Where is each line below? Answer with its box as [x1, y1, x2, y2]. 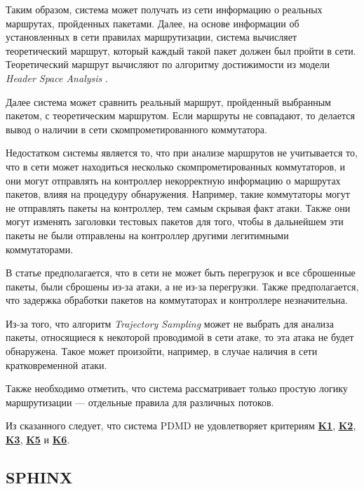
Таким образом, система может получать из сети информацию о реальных [6, 2, 323, 16]
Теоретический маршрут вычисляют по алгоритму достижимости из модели [6, 57, 330, 72]
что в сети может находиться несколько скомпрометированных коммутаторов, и [6, 159, 346, 173]
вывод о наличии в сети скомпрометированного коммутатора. [6, 121, 267, 136]
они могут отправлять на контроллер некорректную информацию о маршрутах [6, 173, 341, 187]
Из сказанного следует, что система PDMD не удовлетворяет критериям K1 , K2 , [6, 418, 356, 433]
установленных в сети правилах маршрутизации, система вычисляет [6, 29, 297, 44]
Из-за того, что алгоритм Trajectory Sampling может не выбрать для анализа [6, 316, 334, 330]
